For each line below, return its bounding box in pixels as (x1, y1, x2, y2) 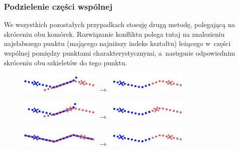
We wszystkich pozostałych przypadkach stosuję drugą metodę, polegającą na (4, 19, 235, 30)
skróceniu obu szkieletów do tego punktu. (4, 57, 127, 67)
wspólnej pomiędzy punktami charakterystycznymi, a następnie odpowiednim (4, 48, 235, 58)
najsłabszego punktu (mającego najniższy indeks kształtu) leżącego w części (4, 38, 231, 48)
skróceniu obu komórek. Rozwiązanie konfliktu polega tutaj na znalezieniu (4, 29, 225, 39)
